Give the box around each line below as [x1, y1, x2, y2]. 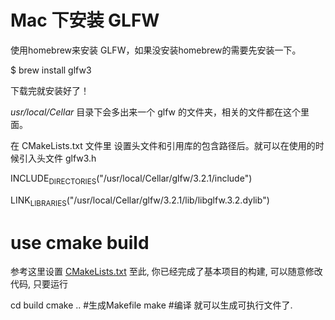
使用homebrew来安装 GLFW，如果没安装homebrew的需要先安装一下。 [10, 44, 302, 56]
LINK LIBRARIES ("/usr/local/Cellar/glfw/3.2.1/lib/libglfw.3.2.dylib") [10, 194, 270, 208]
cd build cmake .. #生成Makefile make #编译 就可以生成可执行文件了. [10, 299, 293, 311]
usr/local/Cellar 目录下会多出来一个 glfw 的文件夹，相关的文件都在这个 [10, 106, 301, 118]
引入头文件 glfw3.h [18, 152, 97, 164]
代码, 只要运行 [10, 278, 68, 290]
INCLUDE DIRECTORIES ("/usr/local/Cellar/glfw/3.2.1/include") [10, 172, 253, 186]
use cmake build [10, 231, 150, 254]
